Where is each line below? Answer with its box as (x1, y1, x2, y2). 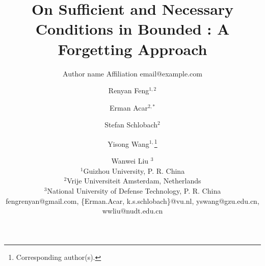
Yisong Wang (108, 138, 149, 149)
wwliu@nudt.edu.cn (102, 205, 163, 216)
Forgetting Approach (58, 38, 207, 59)
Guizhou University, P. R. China (83, 165, 185, 176)
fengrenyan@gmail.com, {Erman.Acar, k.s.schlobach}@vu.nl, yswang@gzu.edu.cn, (6, 195, 259, 206)
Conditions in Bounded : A (35, 18, 230, 39)
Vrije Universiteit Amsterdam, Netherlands (67, 175, 201, 186)
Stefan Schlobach (104, 119, 158, 130)
